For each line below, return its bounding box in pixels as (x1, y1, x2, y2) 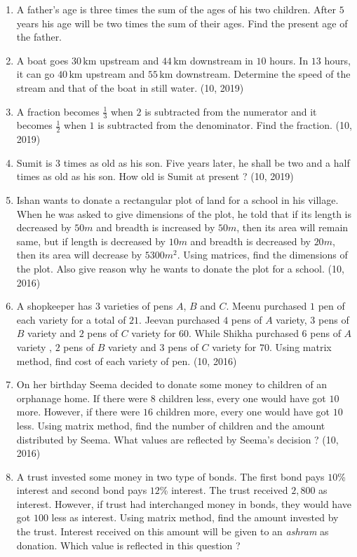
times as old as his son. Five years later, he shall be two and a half (63, 155, 350, 170)
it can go (16, 67, 55, 81)
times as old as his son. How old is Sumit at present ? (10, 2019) (16, 169, 294, 184)
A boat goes (16, 53, 69, 67)
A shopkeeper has (16, 298, 93, 313)
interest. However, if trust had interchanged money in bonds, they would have (16, 496, 351, 511)
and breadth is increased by (96, 220, 215, 235)
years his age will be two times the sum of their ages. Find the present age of (16, 15, 348, 30)
